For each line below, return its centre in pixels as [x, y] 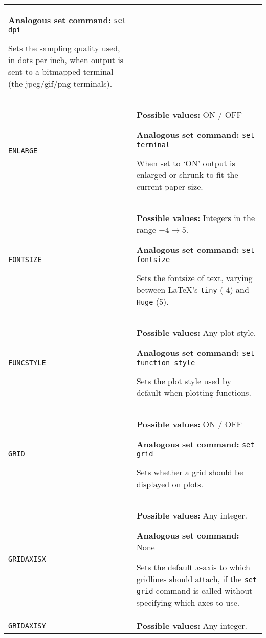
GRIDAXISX [27, 559]
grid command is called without [194, 591]
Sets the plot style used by [184, 381]
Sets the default [164, 567]
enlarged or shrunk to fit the [187, 175]
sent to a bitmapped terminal [61, 72]
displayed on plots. [170, 484]
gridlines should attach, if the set [197, 579]
